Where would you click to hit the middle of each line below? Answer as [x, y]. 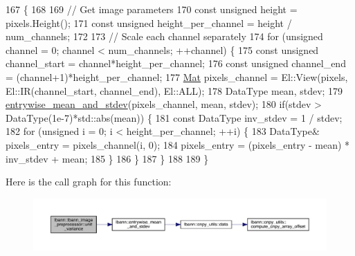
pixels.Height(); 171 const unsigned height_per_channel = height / [149, 22]
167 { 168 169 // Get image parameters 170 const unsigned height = [152, 9]
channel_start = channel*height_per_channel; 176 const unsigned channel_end [176, 63]
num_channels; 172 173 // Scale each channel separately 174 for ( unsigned [164, 36]
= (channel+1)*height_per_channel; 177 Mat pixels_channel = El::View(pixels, [177, 76]
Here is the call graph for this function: [89, 182]
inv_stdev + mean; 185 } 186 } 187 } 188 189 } [107, 158]
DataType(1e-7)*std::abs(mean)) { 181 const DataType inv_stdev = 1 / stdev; [174, 117]
